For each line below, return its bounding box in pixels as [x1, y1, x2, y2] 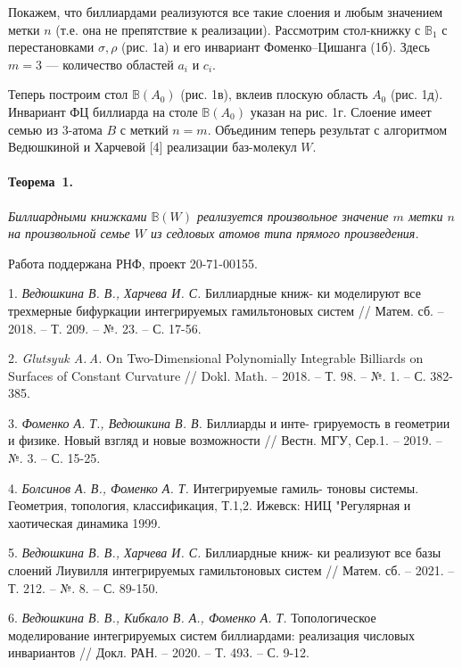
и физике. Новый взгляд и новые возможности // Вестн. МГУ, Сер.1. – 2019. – [8, 431, 442, 449]
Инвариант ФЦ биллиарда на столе [8, 102, 198, 120]
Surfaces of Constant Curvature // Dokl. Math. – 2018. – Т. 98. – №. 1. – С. [8, 366, 426, 384]
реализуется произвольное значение [197, 206, 389, 225]
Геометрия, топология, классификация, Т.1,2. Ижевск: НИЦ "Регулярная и [8, 496, 411, 515]
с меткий [120, 120, 169, 138]
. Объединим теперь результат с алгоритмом [207, 120, 447, 138]
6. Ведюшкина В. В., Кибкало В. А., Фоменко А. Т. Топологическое [8, 608, 376, 627]
